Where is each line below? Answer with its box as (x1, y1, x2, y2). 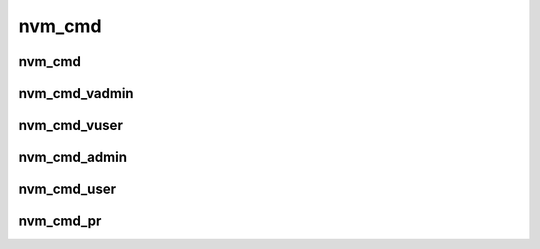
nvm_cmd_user (18, 181, 117, 198)
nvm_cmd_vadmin (18, 85, 134, 102)
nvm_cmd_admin (18, 149, 127, 166)
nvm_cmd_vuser (18, 117, 124, 134)
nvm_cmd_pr (18, 213, 102, 230)
